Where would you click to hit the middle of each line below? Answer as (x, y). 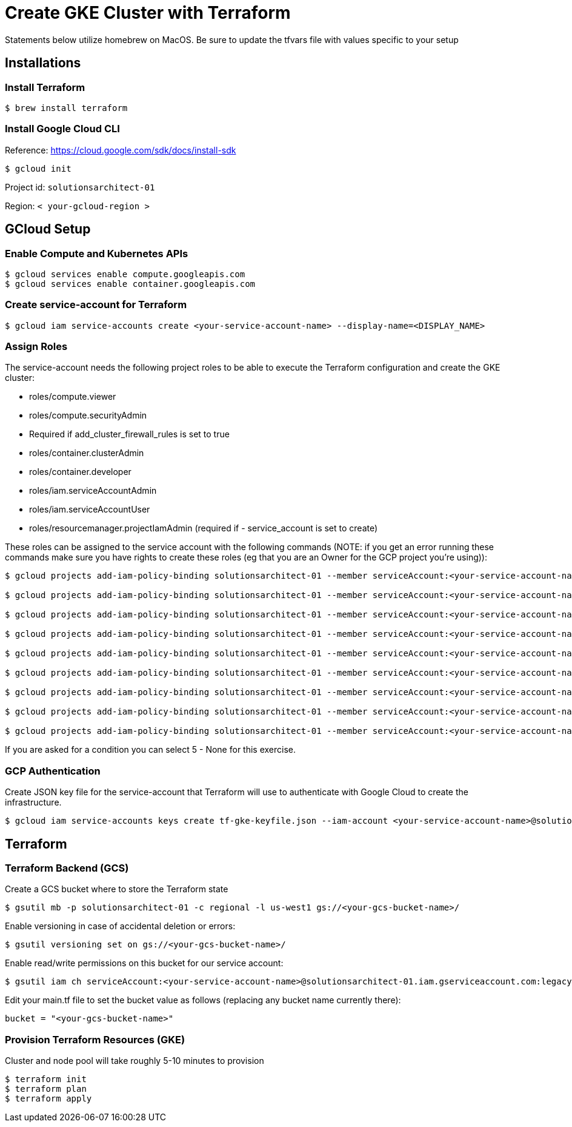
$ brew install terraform (66, 108)
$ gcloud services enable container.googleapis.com (130, 284)
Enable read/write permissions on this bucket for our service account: (144, 963)
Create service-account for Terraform (96, 305)
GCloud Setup (48, 229)
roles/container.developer (80, 472)
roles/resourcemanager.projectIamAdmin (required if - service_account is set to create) (204, 528)
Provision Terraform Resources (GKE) (95, 1039)
